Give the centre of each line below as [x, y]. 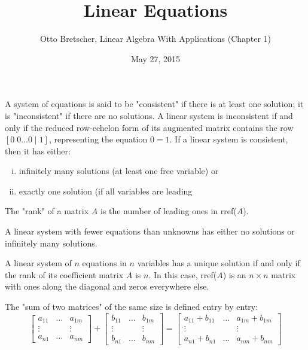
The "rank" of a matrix [47, 211]
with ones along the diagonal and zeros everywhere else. [107, 286]
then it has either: [38, 150]
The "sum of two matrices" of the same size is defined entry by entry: [132, 307]
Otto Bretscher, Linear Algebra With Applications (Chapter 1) [155, 39]
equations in [104, 263]
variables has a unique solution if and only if [219, 263]
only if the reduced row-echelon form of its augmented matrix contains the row [149, 127]
